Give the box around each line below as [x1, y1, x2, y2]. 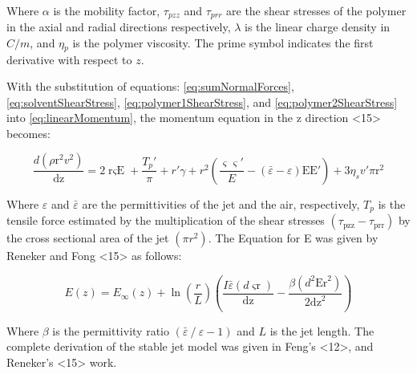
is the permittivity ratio [52, 322, 169, 339]
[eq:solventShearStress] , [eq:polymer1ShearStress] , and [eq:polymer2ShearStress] [6, 93, 398, 110]
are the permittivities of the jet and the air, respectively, [82, 195, 360, 212]
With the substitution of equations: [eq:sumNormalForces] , [6, 78, 294, 95]
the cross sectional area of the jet [6, 230, 169, 246]
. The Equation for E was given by [208, 230, 379, 246]
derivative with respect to [6, 51, 132, 67]
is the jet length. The [269, 322, 374, 339]
